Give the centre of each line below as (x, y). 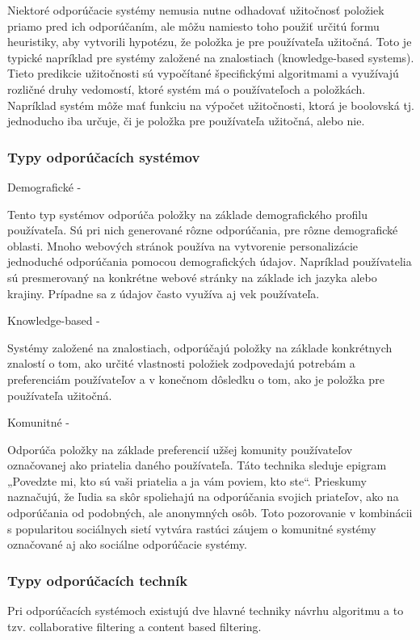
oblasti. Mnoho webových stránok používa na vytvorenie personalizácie (183, 245)
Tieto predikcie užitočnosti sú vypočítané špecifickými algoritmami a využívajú (203, 73)
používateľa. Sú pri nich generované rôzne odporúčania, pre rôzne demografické (203, 230)
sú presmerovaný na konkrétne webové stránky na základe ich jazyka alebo (192, 277)
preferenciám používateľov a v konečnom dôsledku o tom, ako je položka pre (196, 379)
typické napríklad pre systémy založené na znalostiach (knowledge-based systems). (211, 57)
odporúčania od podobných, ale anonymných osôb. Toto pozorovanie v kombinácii (210, 513)
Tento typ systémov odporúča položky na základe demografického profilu (187, 214)
